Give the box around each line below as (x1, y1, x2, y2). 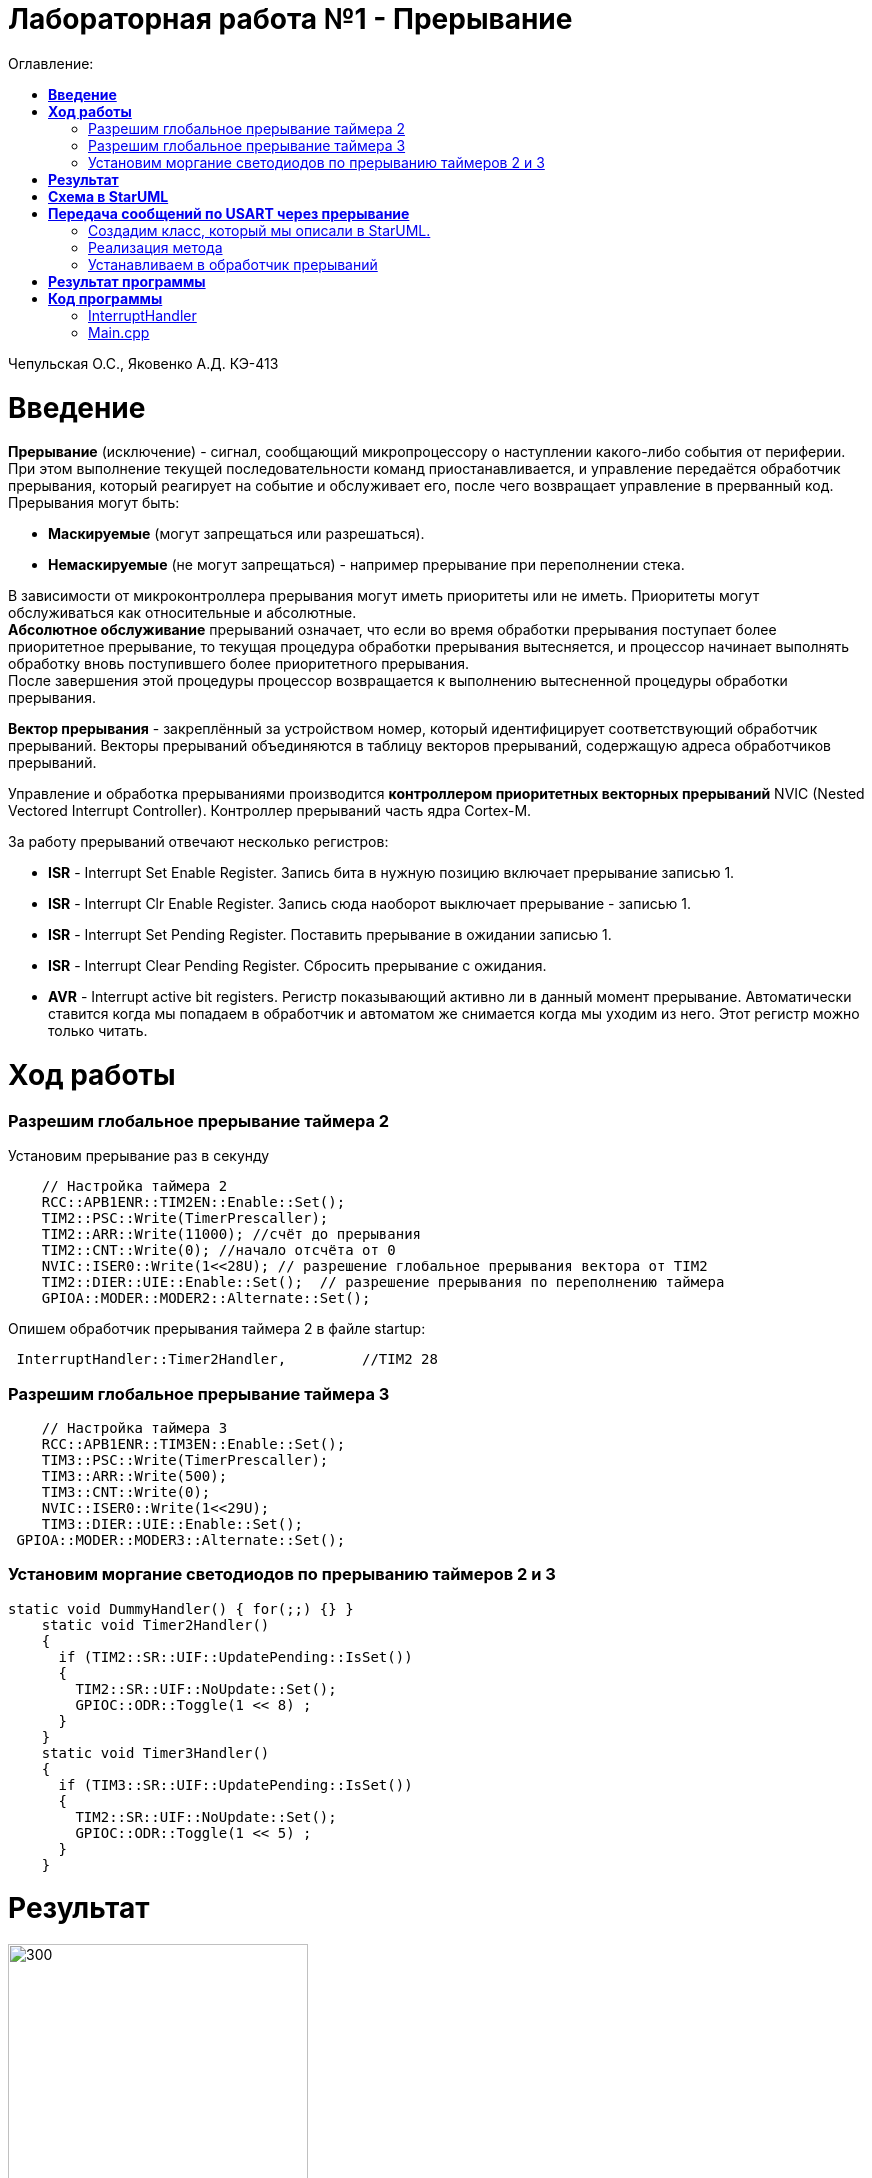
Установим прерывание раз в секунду (8, 1147, 270, 1165)
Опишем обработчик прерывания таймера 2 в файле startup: (8, 1320, 426, 1338)
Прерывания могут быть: (8, 494, 180, 512)
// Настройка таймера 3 (41, 1419, 228, 1436)
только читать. (48, 1022, 148, 1040)
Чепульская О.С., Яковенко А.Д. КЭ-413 (8, 354, 279, 372)
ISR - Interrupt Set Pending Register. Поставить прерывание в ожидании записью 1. (48, 926, 612, 944)
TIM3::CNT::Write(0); (41, 1483, 211, 1500)
